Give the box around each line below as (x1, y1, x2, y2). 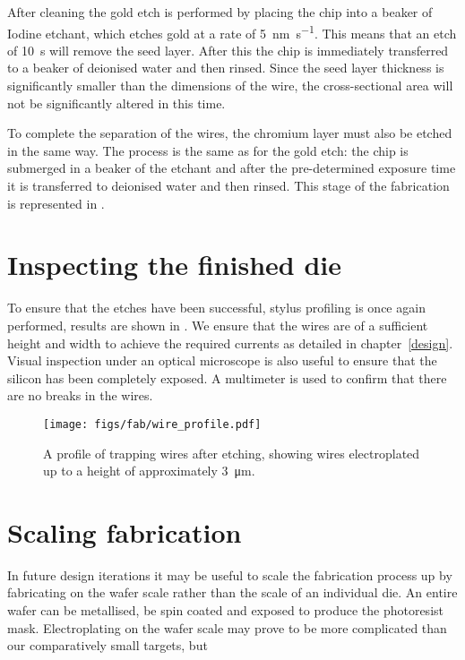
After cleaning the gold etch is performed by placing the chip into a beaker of (7, 3, 433, 21)
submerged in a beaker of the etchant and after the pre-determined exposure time (7, 159, 456, 177)
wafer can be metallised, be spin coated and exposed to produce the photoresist (7, 601, 443, 620)
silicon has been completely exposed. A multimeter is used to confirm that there (7, 368, 447, 387)
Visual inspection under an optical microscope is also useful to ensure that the (7, 351, 437, 370)
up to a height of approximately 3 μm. (43, 461, 255, 480)
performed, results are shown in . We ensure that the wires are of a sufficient (7, 315, 428, 334)
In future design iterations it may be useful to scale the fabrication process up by (7, 565, 452, 584)
